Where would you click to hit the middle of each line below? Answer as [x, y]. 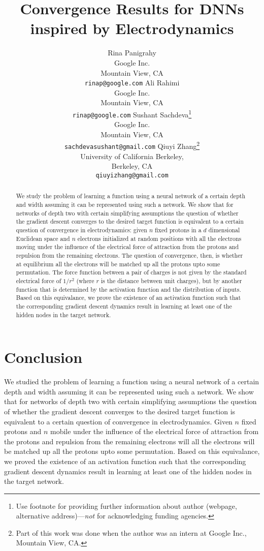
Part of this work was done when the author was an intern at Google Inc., [131, 532]
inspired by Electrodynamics [132, 28]
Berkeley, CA [132, 166]
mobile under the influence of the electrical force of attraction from [154, 431]
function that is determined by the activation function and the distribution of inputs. [128, 289]
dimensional [224, 230]
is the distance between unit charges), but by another [171, 280]
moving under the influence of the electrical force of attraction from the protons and [127, 247]
